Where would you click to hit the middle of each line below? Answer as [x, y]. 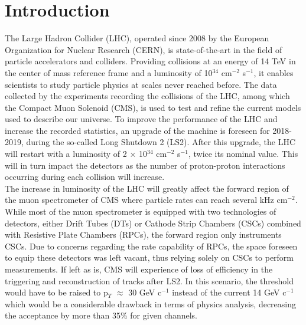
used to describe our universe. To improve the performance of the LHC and [141, 119]
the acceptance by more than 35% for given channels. [101, 315]
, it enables [274, 72]
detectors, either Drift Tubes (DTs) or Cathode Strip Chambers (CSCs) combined [153, 223]
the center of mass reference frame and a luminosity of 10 [109, 72]
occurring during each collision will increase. [85, 177]
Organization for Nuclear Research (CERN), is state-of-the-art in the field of [144, 49]
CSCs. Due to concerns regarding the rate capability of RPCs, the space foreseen [151, 246]
